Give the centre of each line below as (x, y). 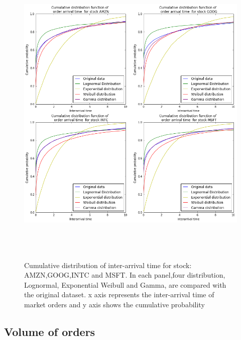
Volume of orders (50, 331)
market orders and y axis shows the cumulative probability (114, 304)
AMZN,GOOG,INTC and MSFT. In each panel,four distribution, (125, 275)
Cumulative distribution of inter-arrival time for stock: (108, 265)
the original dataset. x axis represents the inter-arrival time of (119, 294)
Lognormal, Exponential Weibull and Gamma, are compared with (125, 284)
